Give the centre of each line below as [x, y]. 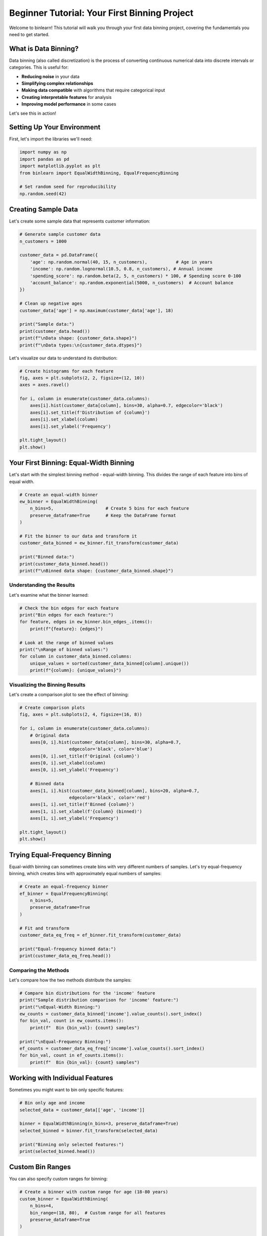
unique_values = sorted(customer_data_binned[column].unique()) [110, 663]
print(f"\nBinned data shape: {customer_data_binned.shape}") [96, 571]
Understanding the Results [42, 585]
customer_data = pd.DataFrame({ [59, 255]
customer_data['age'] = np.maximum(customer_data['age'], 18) [96, 310]
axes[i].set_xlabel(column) [64, 419]
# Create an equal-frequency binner [64, 887]
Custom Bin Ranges [40, 1167]
